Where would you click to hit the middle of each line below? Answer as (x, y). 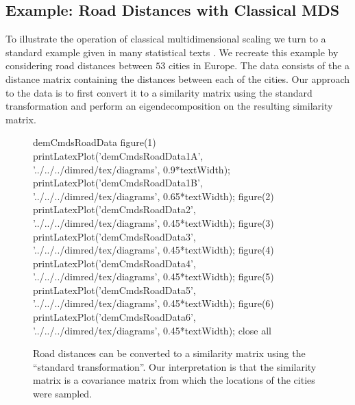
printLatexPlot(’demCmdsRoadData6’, (114, 317)
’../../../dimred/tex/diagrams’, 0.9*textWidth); (132, 169)
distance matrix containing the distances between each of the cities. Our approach (178, 78)
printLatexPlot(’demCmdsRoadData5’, (114, 290)
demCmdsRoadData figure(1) (95, 142)
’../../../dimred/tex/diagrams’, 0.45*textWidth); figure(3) (154, 222)
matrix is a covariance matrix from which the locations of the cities (174, 380)
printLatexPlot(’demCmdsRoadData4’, (114, 263)
